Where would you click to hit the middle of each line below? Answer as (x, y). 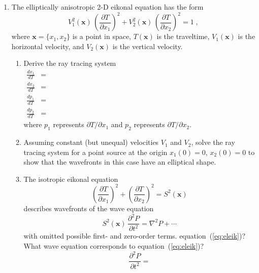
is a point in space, (102, 36)
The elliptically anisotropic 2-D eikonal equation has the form (107, 7)
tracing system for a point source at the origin (95, 152)
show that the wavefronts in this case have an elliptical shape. (120, 162)
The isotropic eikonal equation (71, 179)
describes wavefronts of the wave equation (89, 208)
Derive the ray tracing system (70, 63)
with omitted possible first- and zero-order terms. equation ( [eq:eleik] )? (135, 236)
